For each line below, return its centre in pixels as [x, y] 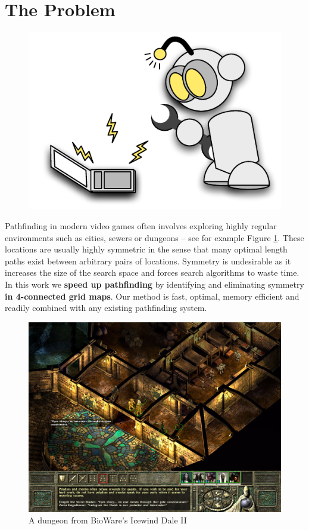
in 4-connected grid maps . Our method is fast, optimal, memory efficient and [152, 296]
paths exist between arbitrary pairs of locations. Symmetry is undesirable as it [148, 261]
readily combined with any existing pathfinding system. [106, 308]
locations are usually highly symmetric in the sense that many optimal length [146, 249]
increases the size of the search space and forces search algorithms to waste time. [152, 272]
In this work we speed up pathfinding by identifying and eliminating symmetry [154, 284]
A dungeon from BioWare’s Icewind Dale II [108, 520]
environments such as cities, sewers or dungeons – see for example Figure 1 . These [154, 237]
